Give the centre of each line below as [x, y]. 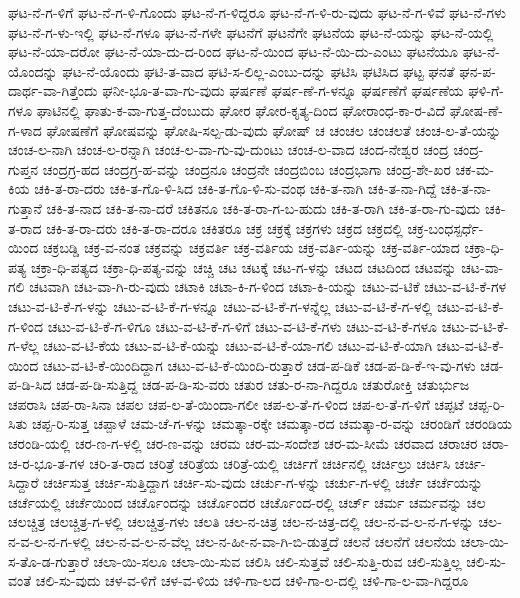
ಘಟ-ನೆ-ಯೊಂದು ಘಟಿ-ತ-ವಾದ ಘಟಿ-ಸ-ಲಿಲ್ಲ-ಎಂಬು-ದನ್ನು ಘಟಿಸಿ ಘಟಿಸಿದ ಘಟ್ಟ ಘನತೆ [258, 70]
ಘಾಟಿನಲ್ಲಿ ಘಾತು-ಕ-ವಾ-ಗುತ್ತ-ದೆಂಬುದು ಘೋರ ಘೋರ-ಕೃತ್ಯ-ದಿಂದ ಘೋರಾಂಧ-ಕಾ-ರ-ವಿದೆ [241, 109]
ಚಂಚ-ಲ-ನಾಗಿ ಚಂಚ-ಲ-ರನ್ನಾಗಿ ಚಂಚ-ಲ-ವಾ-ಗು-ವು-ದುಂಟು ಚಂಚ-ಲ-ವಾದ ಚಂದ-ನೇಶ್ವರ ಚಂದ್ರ [228, 149]
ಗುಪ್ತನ [23, 168]
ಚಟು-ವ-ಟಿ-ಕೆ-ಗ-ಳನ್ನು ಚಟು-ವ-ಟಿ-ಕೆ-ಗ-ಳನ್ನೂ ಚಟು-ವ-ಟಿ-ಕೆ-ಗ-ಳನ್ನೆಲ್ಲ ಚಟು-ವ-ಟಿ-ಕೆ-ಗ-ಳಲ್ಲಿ [220, 305]
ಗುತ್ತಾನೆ [25, 207]
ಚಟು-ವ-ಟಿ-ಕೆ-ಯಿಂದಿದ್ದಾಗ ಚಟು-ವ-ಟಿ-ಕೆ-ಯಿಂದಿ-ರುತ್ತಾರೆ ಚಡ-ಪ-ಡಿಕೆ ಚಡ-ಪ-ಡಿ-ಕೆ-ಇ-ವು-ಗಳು [259, 364]
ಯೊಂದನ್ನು [33, 70]
